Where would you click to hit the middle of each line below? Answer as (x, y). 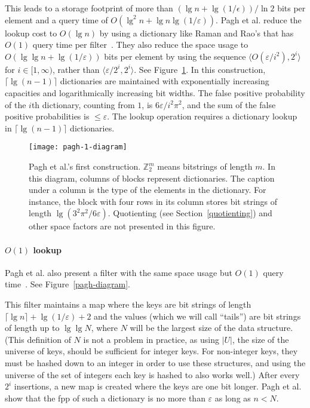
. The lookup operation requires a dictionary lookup (202, 116)
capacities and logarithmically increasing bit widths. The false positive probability (155, 92)
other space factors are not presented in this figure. (122, 226)
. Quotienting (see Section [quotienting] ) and (190, 213)
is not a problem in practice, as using (151, 339)
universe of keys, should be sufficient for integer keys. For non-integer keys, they (151, 351)
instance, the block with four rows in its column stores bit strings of (153, 201)
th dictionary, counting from (83, 104)
